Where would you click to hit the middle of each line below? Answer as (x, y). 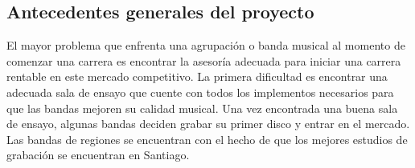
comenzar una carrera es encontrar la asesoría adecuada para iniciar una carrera (204, 60)
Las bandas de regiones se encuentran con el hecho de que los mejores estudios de (207, 139)
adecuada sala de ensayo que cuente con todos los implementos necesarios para (200, 92)
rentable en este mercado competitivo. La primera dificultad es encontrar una (197, 76)
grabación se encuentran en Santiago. (98, 155)
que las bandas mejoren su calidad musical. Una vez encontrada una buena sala (202, 108)
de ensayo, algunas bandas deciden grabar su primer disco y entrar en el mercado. (208, 124)
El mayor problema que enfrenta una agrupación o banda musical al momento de (206, 45)
